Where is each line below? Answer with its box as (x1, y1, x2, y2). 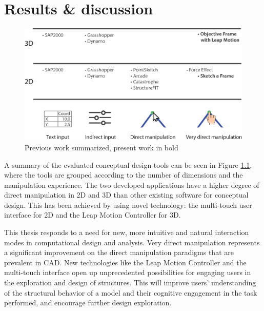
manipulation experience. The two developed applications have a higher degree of (4, 179, 259, 190)
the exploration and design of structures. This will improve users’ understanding (4, 277, 256, 288)
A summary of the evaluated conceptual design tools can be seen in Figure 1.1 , (4, 159, 252, 170)
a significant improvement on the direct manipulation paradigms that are (4, 247, 234, 258)
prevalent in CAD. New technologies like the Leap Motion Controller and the (4, 257, 247, 267)
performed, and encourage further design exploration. (4, 297, 172, 308)
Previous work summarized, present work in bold (25, 142, 178, 152)
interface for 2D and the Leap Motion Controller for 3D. (4, 209, 181, 220)
